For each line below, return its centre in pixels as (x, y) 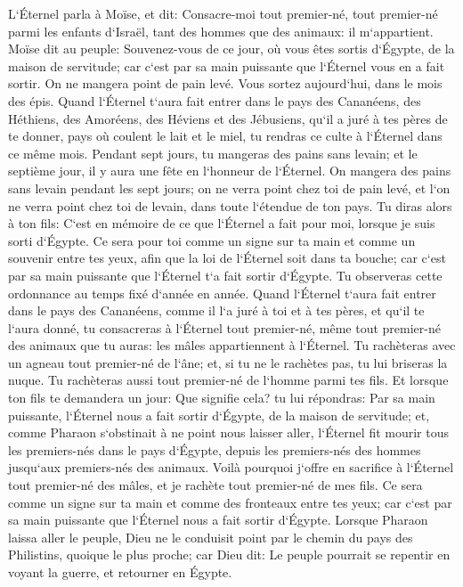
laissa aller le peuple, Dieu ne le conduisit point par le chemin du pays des (211, 537)
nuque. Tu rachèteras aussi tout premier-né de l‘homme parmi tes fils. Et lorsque (228, 380)
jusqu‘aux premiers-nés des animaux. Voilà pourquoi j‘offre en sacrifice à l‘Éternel (231, 467)
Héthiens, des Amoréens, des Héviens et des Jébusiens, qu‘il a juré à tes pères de (228, 118)
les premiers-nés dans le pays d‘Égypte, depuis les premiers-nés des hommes (215, 449)
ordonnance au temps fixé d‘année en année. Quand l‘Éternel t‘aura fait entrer (222, 293)
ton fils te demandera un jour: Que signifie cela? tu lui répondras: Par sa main (222, 398)
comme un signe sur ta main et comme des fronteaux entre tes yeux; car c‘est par (230, 502)
